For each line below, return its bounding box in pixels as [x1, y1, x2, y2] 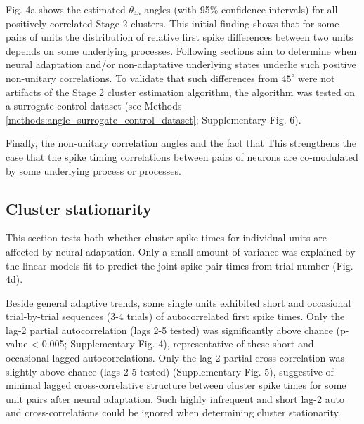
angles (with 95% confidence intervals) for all [144, 2, 338, 16]
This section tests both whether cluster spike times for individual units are [6, 230, 327, 245]
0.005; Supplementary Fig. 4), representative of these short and [41, 336, 314, 351]
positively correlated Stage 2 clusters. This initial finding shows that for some [6, 15, 339, 30]
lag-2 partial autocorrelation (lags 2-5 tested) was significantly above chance [6, 322, 333, 337]
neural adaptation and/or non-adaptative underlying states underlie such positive [6, 57, 356, 72]
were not [297, 70, 335, 85]
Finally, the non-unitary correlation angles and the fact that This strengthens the [6, 135, 356, 150]
